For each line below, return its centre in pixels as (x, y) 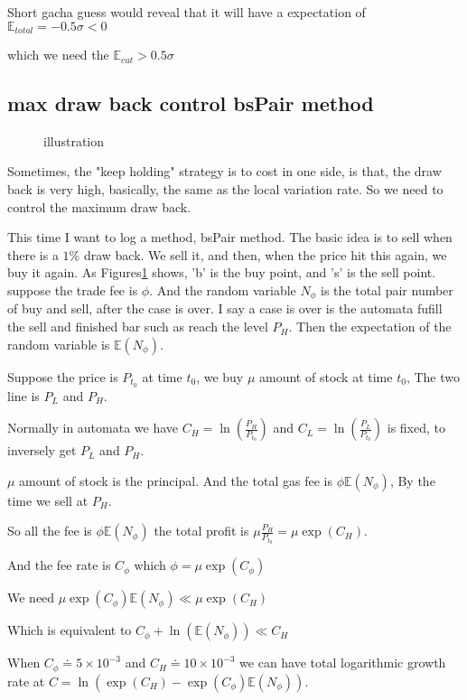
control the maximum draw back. (99, 206)
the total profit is (201, 531)
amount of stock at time (326, 376)
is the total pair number (387, 290)
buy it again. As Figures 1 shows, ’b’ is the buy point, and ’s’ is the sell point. (222, 272)
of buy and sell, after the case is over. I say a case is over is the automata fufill (225, 308)
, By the (412, 480)
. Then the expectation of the (370, 327)
